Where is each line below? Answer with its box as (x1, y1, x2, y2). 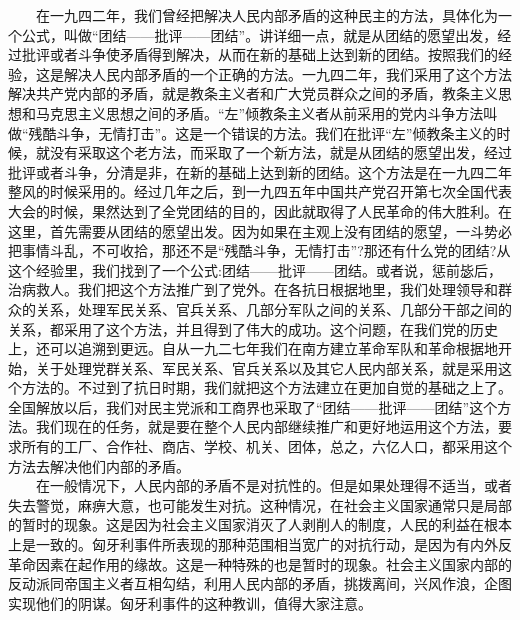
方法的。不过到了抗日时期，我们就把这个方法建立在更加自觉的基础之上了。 (21, 377, 512, 398)
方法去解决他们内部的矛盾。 (8, 455, 190, 476)
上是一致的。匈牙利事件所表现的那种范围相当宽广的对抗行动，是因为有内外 (8, 534, 498, 555)
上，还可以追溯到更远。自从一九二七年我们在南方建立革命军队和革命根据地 (8, 338, 498, 359)
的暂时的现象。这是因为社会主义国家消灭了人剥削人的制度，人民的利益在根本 (8, 514, 512, 535)
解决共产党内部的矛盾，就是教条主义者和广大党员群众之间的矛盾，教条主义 (8, 83, 498, 104)
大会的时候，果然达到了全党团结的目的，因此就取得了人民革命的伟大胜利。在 (8, 200, 512, 221)
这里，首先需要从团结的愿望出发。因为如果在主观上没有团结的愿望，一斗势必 (8, 220, 512, 241)
